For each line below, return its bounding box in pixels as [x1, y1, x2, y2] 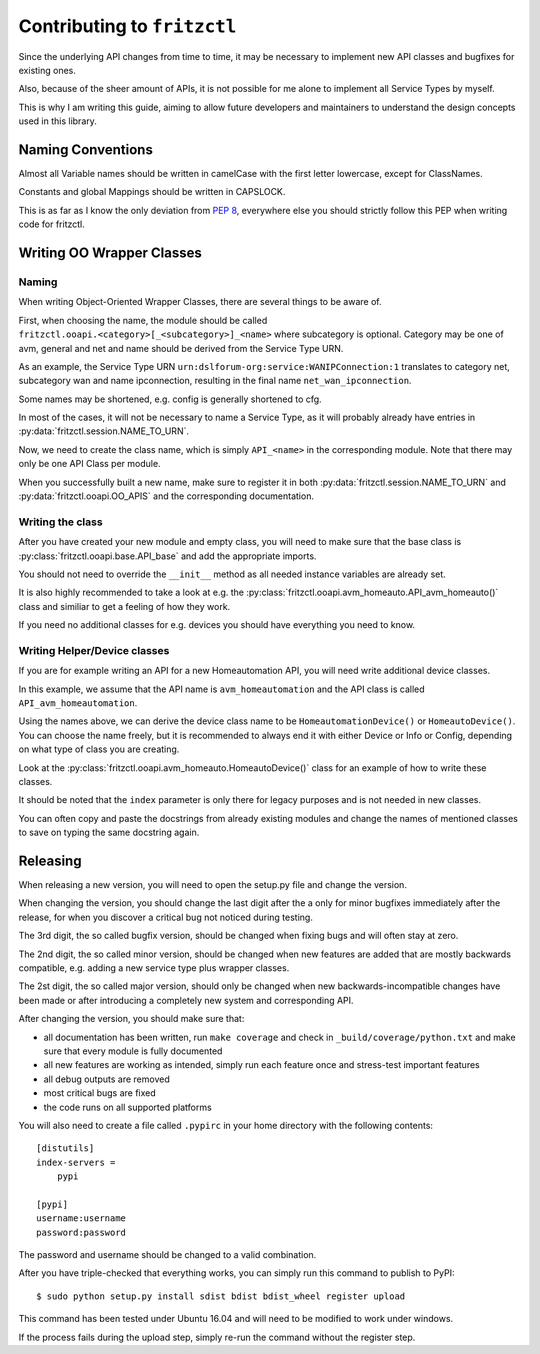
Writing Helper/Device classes [18, 643, 170, 657]
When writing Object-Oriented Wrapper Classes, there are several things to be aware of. [18, 296, 382, 308]
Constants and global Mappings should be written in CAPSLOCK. [18, 186, 286, 198]
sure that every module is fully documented [43, 1045, 223, 1057]
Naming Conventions [18, 141, 154, 158]
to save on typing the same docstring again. [18, 826, 200, 839]
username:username [36, 1213, 127, 1224]
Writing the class [18, 515, 104, 529]
